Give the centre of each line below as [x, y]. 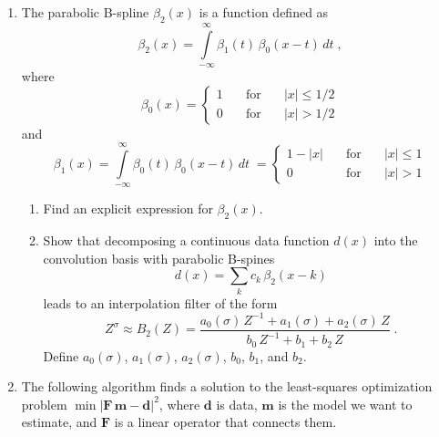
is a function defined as [264, 12]
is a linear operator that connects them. [225, 422]
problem [44, 404]
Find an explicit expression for [128, 208]
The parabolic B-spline [85, 12]
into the [396, 240]
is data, [237, 404]
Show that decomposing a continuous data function [186, 240]
